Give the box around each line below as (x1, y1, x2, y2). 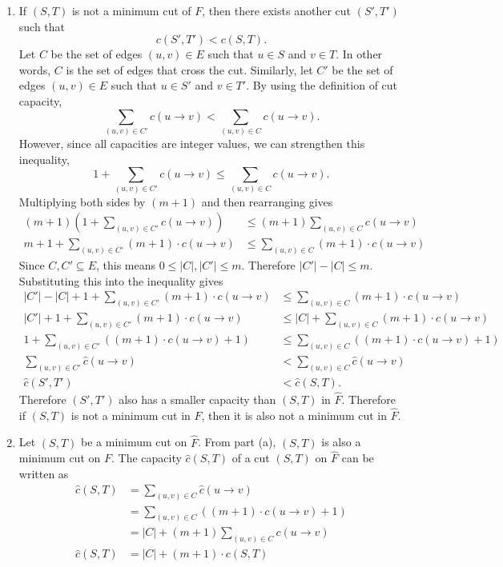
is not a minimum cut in (70, 406, 191, 423)
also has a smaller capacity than (119, 391, 276, 408)
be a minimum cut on (81, 433, 187, 450)
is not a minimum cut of (71, 2, 191, 18)
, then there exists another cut (202, 2, 351, 18)
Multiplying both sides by (18, 193, 146, 210)
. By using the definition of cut (246, 77, 398, 94)
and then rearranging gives (201, 193, 333, 210)
